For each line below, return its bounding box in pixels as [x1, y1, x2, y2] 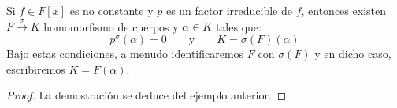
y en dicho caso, [314, 45, 391, 61]
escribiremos [6, 60, 65, 77]
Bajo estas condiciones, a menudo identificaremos [6, 45, 244, 61]
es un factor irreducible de [165, 2, 292, 18]
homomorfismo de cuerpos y [43, 18, 179, 34]
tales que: [215, 18, 262, 34]
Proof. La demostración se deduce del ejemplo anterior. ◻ [6, 87, 287, 103]
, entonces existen [301, 2, 386, 18]
